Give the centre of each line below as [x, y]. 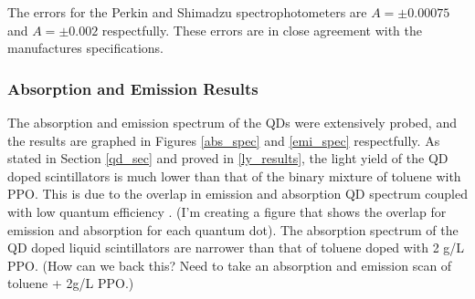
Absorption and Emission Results [133, 88]
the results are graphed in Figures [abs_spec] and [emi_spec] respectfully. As [224, 140]
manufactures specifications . [86, 48]
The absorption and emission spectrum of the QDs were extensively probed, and [232, 122]
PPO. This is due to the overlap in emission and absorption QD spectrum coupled [238, 194]
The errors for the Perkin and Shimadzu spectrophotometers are [187, 12]
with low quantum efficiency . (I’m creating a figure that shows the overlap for [227, 211]
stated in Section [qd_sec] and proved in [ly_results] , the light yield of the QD [228, 158]
